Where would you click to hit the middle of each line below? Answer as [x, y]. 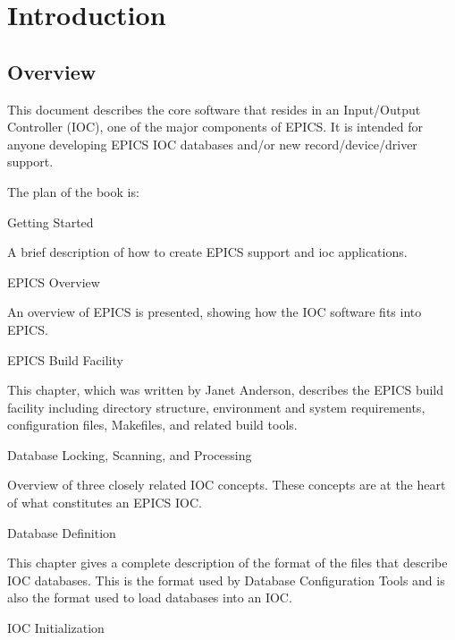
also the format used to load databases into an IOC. [150, 597]
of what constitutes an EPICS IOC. [105, 503]
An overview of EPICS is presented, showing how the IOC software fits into [215, 312]
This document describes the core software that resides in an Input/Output [214, 109]
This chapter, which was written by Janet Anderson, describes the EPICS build [226, 390]
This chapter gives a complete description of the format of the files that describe [227, 563]
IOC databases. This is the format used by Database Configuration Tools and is [226, 580]
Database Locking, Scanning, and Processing [130, 454]
